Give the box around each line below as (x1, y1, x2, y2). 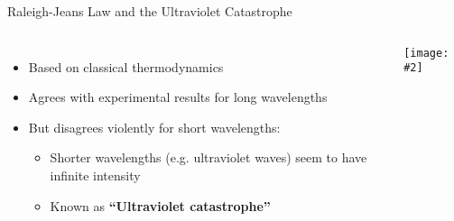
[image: (403, 46, 449, 60)
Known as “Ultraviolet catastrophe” (50, 196, 271, 215)
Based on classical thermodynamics (28, 57, 224, 76)
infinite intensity (50, 165, 141, 184)
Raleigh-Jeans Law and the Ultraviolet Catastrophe (7, 2, 292, 20)
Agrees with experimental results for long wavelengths (28, 87, 328, 106)
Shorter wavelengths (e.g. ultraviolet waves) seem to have (50, 148, 367, 167)
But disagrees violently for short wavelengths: (28, 117, 281, 136)
